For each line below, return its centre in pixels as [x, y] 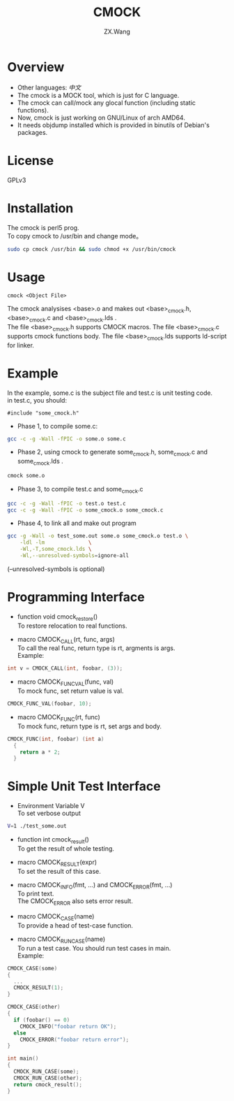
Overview [36, 67]
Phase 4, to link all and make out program [77, 523]
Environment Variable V [51, 806]
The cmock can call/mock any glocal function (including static [107, 103]
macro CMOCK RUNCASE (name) [61, 940]
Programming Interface [76, 597]
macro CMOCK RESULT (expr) [57, 863]
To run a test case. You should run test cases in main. [94, 948]
